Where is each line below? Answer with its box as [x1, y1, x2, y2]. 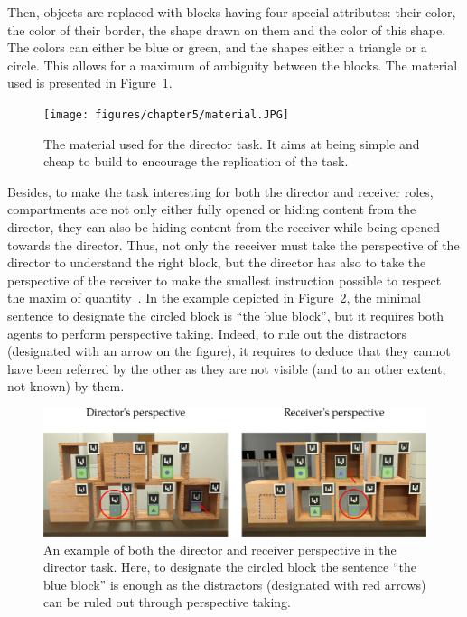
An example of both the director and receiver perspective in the [43, 539, 397, 558]
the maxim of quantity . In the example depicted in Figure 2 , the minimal [7, 288, 421, 307]
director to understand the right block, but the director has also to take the [7, 253, 426, 272]
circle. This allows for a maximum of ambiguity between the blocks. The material [7, 55, 458, 74]
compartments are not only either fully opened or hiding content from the [7, 200, 416, 219]
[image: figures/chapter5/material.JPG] [43, 108, 290, 121]
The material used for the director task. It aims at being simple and [43, 134, 420, 153]
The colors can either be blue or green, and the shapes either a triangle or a [7, 38, 427, 57]
